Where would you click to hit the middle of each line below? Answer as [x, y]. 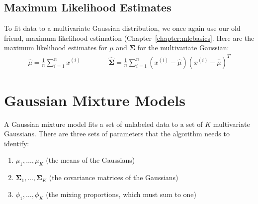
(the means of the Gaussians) [90, 160]
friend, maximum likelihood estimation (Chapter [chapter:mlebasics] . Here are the [129, 38]
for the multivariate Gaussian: [183, 48]
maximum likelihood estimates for [56, 48]
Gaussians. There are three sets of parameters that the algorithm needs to [117, 134]
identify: [17, 143]
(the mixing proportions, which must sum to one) [121, 194]
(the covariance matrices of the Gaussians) [114, 177]
